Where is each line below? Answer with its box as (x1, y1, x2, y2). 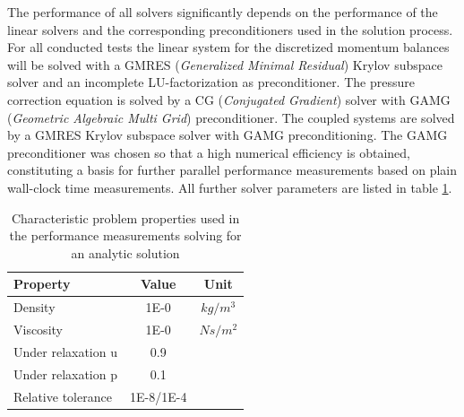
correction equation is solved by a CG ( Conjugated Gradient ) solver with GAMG (7, 90, 451, 109)
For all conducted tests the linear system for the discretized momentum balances (7, 38, 450, 56)
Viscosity (13, 320, 63, 338)
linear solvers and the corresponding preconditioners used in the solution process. (7, 20, 453, 39)
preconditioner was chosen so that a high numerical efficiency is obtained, (7, 143, 410, 161)
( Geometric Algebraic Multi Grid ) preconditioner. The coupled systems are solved (7, 108, 455, 126)
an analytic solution (71, 243, 180, 262)
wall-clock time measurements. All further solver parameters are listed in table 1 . (7, 178, 452, 196)
